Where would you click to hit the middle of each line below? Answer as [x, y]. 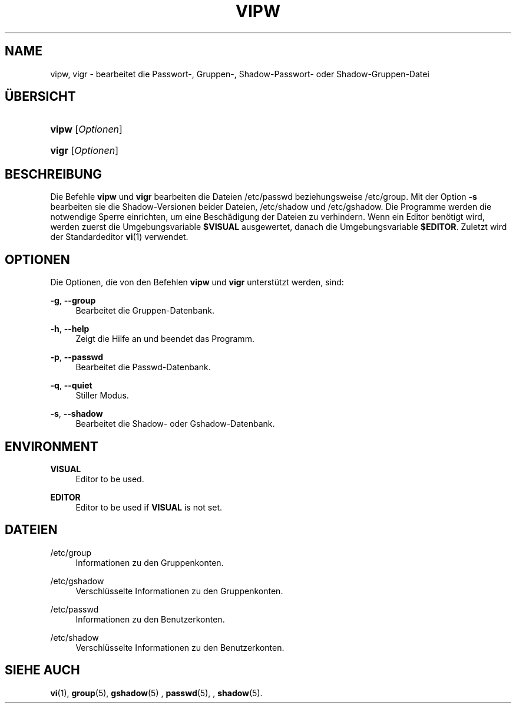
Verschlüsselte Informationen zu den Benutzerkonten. [180, 647]
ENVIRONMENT [52, 446]
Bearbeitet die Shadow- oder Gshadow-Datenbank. [175, 424]
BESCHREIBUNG [54, 174]
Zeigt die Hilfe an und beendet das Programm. [165, 339]
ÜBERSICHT [40, 97]
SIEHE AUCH [42, 670]
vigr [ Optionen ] [85, 151]
